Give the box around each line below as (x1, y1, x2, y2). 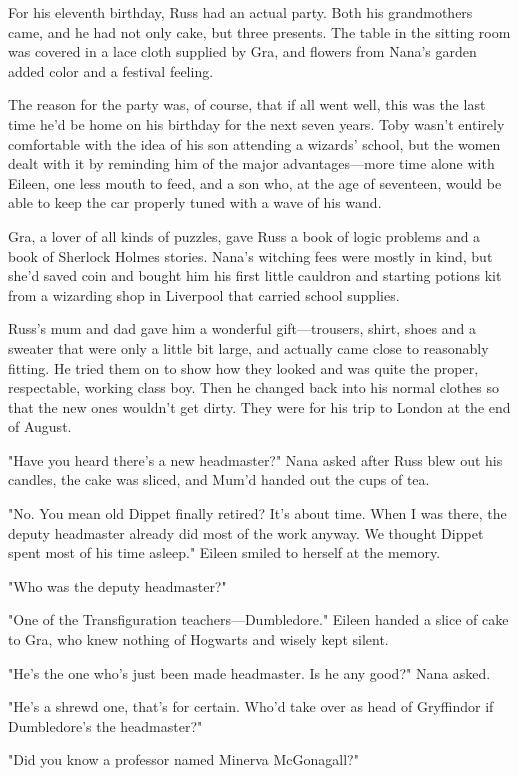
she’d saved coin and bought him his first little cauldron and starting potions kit (8, 265, 502, 286)
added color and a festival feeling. (8, 60, 214, 81)
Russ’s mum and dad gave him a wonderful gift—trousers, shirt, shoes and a (8, 318, 477, 339)
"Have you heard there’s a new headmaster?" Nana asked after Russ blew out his (8, 449, 503, 470)
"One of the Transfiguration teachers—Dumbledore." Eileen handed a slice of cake (8, 609, 509, 630)
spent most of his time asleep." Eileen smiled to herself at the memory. (8, 542, 441, 563)
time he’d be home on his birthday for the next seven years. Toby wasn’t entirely (8, 113, 505, 134)
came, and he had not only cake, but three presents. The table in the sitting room (8, 21, 511, 42)
